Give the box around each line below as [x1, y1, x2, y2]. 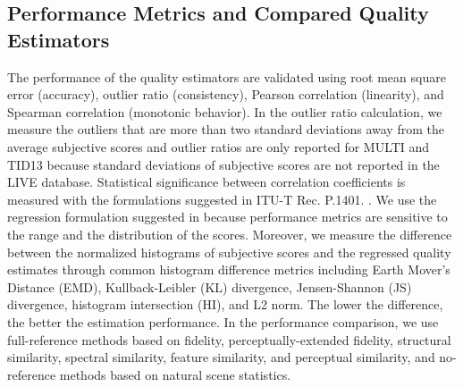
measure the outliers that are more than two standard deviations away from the [7, 120, 444, 139]
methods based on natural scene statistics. [59, 365, 291, 383]
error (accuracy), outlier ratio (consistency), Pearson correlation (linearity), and [7, 85, 444, 104]
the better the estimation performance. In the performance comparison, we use [7, 312, 439, 331]
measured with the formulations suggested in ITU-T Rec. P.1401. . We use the [7, 189, 437, 208]
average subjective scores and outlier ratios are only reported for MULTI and [7, 137, 430, 156]
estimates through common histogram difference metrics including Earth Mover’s [7, 260, 450, 279]
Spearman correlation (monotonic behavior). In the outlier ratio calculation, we [7, 102, 442, 121]
